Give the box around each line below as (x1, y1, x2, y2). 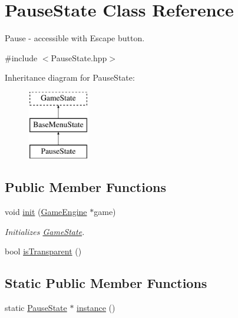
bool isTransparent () (5, 245, 82, 257)
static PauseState (5, 302, 67, 314)
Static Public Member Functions (5, 274, 207, 292)
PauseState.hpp (51, 51, 107, 64)
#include (5, 51, 38, 64)
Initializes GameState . (5, 225, 85, 237)
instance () (77, 302, 115, 314)
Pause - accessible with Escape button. (5, 32, 145, 44)
